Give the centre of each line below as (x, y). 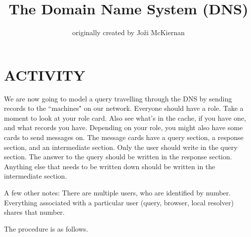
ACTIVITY (45, 74)
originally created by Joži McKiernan (128, 32)
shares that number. (34, 212)
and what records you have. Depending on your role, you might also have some (124, 127)
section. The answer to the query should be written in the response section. (118, 157)
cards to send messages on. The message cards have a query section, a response (124, 137)
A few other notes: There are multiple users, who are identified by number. (117, 192)
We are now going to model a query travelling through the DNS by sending (118, 98)
